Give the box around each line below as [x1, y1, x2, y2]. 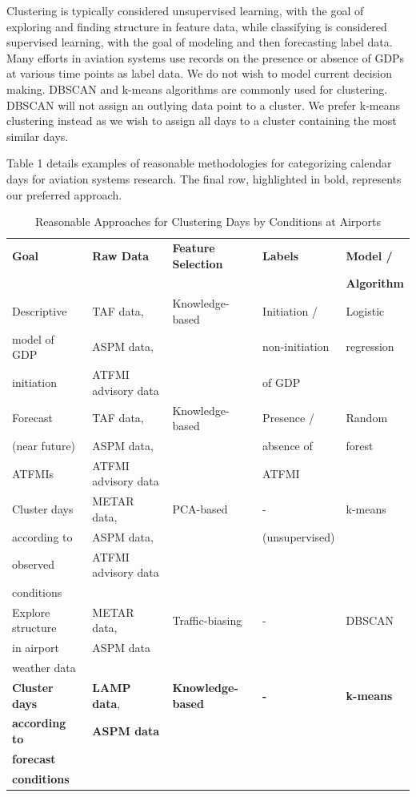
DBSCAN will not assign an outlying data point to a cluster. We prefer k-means [6, 96, 400, 113]
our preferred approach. [6, 186, 122, 203]
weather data [12, 659, 76, 676]
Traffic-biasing [172, 611, 242, 628]
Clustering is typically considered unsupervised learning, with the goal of [6, 2, 364, 18]
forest [346, 437, 374, 453]
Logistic [346, 303, 385, 320]
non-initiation [262, 338, 330, 355]
